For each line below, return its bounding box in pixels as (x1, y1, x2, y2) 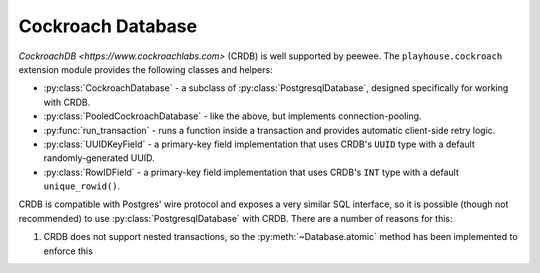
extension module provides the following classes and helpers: (18, 63, 274, 75)
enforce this (43, 245, 94, 257)
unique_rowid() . (43, 180, 121, 192)
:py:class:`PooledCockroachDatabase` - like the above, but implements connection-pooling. (43, 110, 422, 122)
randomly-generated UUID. (43, 152, 155, 164)
